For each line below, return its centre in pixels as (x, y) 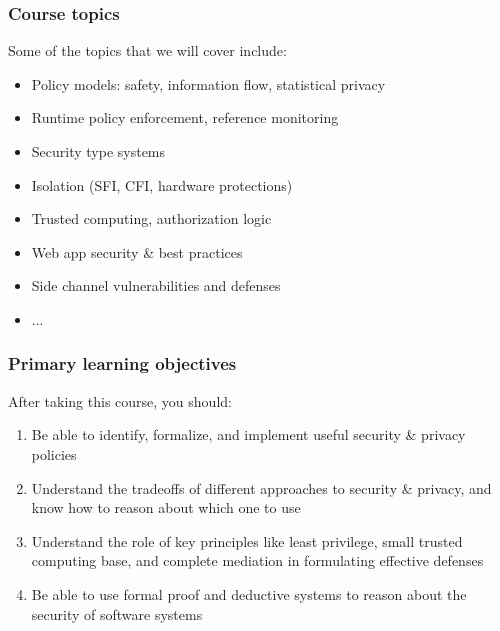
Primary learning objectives (122, 363)
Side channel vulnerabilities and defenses (156, 285)
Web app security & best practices (137, 251)
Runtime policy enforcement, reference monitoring (185, 117)
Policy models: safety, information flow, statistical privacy (208, 83)
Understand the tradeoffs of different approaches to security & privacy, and (261, 487)
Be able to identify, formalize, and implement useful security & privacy (248, 434)
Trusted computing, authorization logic (151, 218)
